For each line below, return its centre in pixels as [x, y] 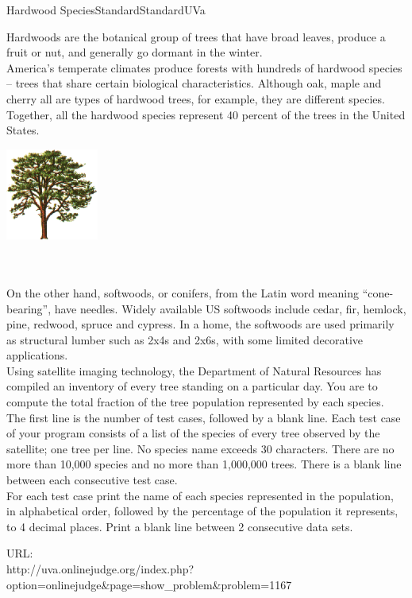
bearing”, [29, 308]
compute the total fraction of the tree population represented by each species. [195, 402]
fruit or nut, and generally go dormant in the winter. [135, 52]
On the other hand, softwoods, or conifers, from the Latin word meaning [183, 292]
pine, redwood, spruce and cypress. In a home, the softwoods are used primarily [200, 324]
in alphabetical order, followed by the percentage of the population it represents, [202, 511]
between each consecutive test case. [92, 480]
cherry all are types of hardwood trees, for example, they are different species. [196, 98]
